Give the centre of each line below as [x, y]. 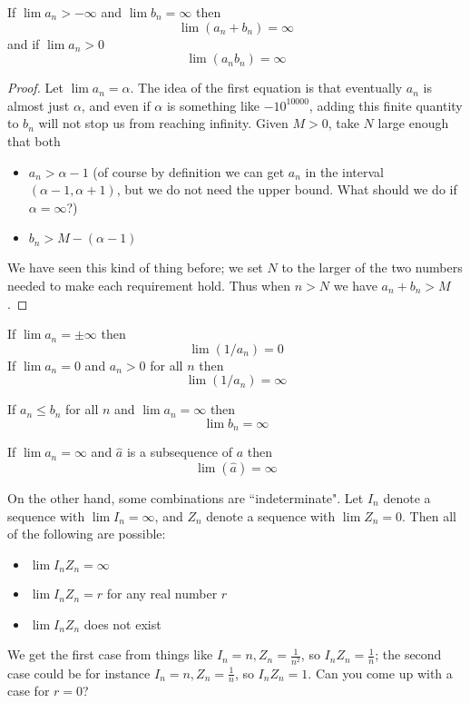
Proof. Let [35, 88]
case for [29, 691]
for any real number [162, 594]
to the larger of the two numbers [372, 267]
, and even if [116, 105]
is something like [213, 105]
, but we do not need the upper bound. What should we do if [287, 189]
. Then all [429, 515]
